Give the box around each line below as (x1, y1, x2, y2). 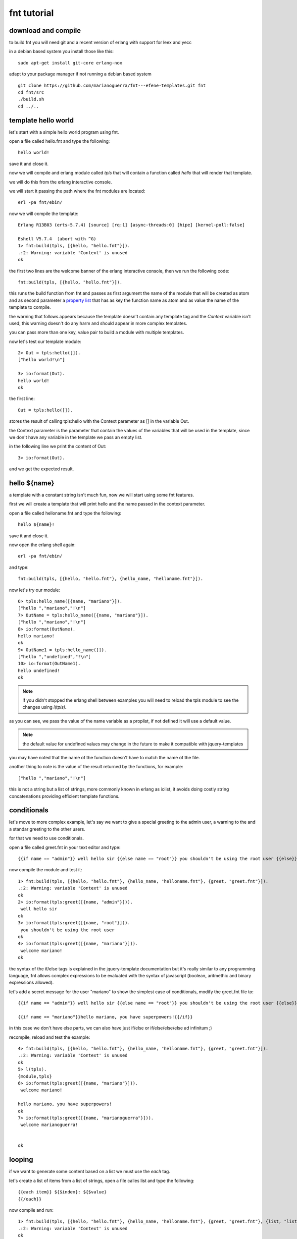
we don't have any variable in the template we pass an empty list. (9, 434, 143, 440)
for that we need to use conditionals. (9, 835, 84, 841)
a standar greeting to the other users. (9, 826, 86, 832)
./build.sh (18, 97, 45, 102)
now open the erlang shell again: (9, 542, 76, 548)
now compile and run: (9, 1207, 54, 1213)
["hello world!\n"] (18, 357, 65, 363)
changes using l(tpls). (22, 704, 67, 710)
